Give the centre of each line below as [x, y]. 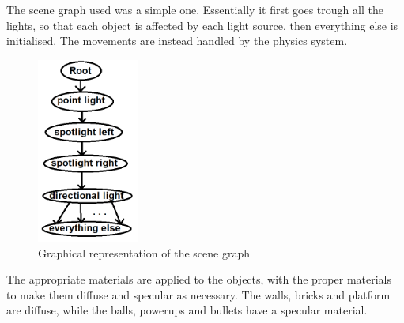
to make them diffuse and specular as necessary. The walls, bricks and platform [198, 294]
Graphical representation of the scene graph [144, 252]
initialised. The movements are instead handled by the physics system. [177, 41]
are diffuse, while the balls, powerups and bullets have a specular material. [187, 310]
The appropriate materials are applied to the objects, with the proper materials [199, 279]
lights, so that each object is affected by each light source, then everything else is [202, 25]
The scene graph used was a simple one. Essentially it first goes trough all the [195, 9]
